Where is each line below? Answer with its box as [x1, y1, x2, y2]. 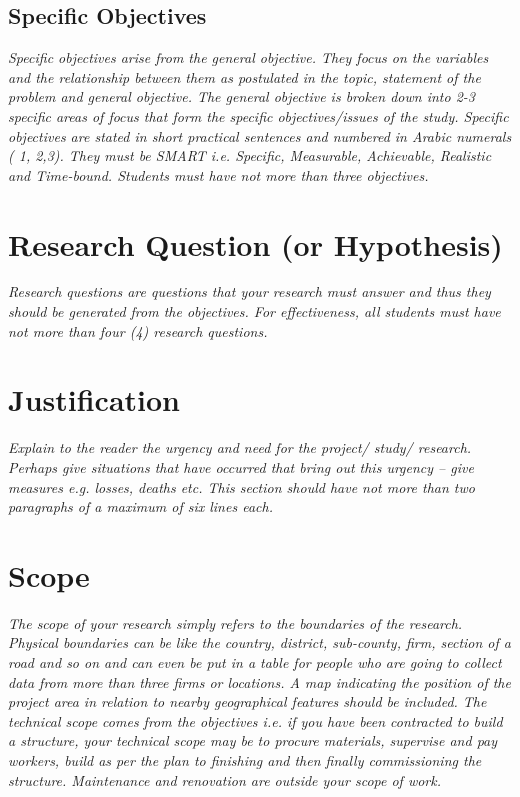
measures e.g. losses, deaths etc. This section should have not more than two [8, 476, 475, 497]
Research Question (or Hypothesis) [8, 223, 503, 264]
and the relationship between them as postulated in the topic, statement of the [8, 66, 481, 87]
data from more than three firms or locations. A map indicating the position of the [8, 671, 511, 692]
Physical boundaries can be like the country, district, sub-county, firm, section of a [8, 632, 511, 653]
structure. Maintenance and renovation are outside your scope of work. [8, 769, 442, 790]
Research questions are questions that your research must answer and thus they [8, 281, 491, 302]
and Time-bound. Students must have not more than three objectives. [8, 164, 429, 185]
